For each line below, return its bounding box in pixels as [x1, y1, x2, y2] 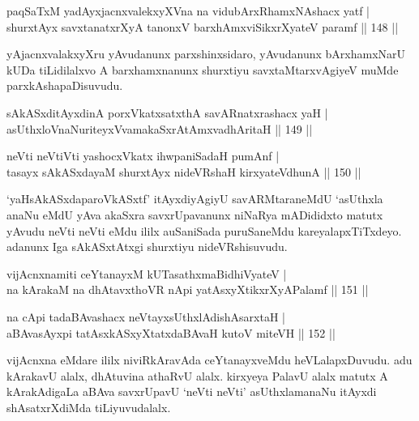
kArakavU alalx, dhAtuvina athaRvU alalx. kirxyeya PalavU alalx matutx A [6, 367, 388, 384]
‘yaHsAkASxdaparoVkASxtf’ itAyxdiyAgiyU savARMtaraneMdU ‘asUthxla [6, 190, 383, 207]
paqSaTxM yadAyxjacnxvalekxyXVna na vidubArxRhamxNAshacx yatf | [6, 2, 370, 19]
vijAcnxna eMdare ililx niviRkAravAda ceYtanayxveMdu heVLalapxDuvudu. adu [6, 351, 413, 368]
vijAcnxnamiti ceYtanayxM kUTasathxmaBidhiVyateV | [6, 265, 287, 282]
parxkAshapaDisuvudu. [6, 77, 123, 94]
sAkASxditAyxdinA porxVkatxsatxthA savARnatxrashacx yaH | [6, 104, 328, 121]
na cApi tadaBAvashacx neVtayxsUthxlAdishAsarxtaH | [6, 308, 285, 325]
